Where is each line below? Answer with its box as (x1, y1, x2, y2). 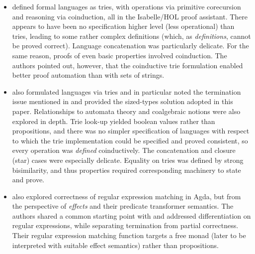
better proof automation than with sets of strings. (12, 70, 165, 80)
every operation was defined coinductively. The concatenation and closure (12, 145, 236, 155)
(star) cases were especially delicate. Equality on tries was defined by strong (12, 154, 244, 165)
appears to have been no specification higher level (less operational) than (12, 21, 235, 31)
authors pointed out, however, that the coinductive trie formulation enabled (12, 60, 243, 70)
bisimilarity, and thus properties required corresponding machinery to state (12, 164, 241, 175)
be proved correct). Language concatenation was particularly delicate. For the (12, 40, 249, 51)
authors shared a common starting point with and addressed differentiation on (12, 210, 251, 221)
